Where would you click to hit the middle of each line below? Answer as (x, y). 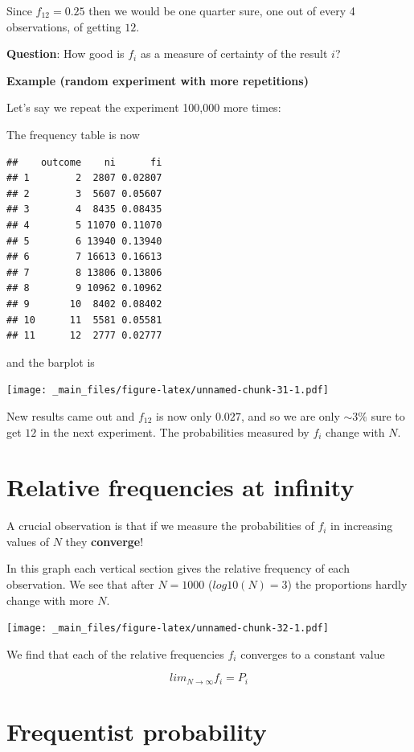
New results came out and (71, 415)
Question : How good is (66, 53)
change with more (50, 600)
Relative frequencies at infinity (180, 487)
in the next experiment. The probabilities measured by (174, 431)
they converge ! (105, 541)
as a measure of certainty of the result (234, 53)
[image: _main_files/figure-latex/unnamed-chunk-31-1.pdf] (168, 390)
